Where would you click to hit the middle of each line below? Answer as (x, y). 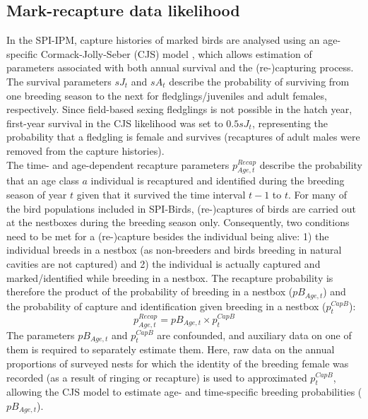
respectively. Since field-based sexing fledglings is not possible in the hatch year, (179, 109)
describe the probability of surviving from (259, 81)
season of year (37, 194)
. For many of (317, 194)
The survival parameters (59, 81)
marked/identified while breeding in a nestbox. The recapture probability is (170, 277)
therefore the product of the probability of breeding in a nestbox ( (150, 291)
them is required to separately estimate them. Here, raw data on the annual (171, 349)
